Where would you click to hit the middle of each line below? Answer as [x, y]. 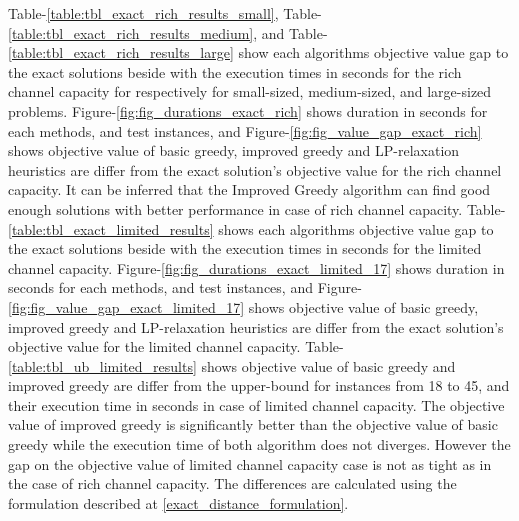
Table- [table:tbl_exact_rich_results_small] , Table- [165, 13]
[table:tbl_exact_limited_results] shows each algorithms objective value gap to [251, 228]
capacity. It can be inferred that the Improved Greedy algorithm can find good [249, 189]
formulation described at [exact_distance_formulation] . [178, 502]
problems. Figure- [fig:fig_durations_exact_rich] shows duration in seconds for [248, 110]
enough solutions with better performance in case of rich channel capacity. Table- [257, 208]
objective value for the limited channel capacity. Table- [176, 346]
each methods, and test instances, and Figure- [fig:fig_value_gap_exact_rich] [245, 130]
